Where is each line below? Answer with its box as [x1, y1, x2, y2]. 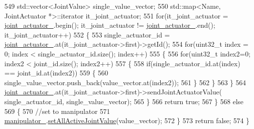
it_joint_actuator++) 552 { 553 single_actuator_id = [4, 29, 170, 39]
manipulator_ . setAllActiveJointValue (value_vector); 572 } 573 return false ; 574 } [4, 115, 250, 126]
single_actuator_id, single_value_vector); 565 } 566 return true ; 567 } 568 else [4, 96, 244, 106]
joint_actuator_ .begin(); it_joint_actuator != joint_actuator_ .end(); [4, 20, 215, 30]
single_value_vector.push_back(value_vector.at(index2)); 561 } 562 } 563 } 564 [4, 77, 246, 87]
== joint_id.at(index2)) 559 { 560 [4, 68, 108, 78]
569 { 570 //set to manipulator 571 [4, 106, 110, 116]
